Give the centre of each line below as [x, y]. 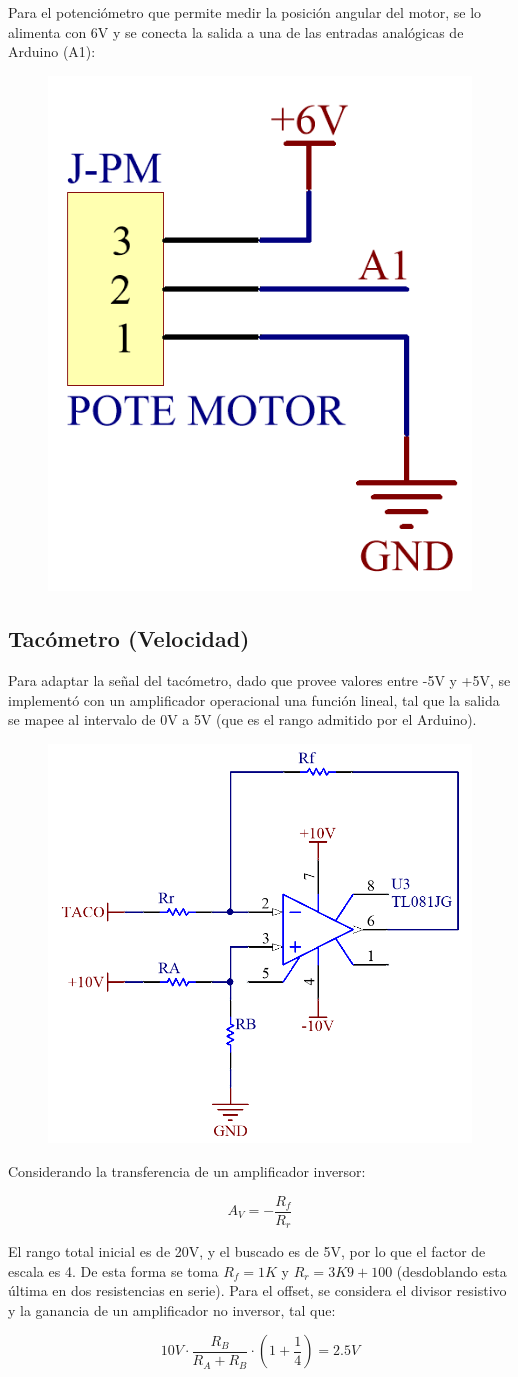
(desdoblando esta [451, 1270]
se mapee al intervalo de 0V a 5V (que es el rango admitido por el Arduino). [242, 719]
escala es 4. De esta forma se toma [113, 1270]
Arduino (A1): [52, 51]
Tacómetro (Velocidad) [129, 638]
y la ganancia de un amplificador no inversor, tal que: [172, 1309]
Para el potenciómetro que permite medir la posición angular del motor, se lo [245, 12]
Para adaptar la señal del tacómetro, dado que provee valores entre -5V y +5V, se [259, 680]
